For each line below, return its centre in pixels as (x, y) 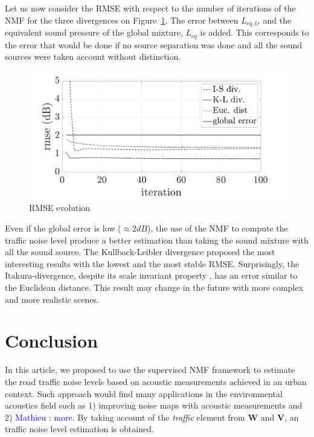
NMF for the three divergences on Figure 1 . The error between (122, 20)
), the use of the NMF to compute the (218, 228)
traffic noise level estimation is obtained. (79, 429)
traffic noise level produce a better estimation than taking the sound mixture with (157, 240)
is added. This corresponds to (255, 32)
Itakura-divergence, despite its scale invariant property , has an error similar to (151, 275)
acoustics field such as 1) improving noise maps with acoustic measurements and (154, 405)
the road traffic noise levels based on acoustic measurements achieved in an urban (156, 381)
